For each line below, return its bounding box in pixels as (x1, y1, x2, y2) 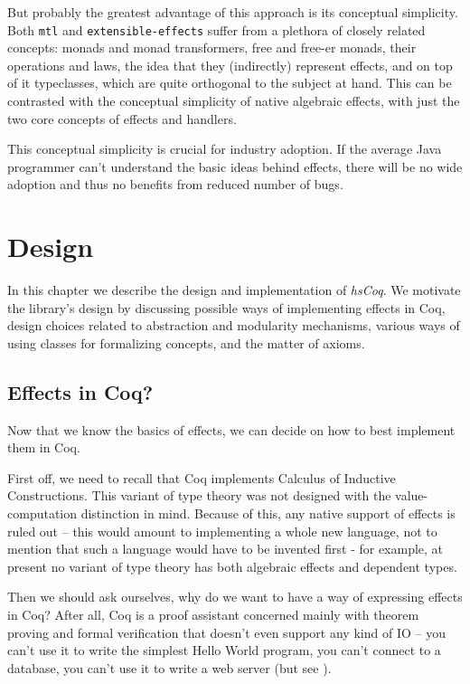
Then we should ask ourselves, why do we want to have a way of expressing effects (7, 587, 463, 606)
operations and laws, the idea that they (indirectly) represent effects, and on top (7, 55, 453, 74)
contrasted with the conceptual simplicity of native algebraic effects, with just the (7, 91, 460, 110)
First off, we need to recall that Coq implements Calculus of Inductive (7, 468, 396, 487)
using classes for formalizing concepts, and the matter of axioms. (7, 333, 365, 352)
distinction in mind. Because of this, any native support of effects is (80, 504, 456, 523)
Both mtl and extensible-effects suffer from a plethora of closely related (7, 20, 426, 39)
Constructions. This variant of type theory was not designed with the (7, 486, 391, 505)
